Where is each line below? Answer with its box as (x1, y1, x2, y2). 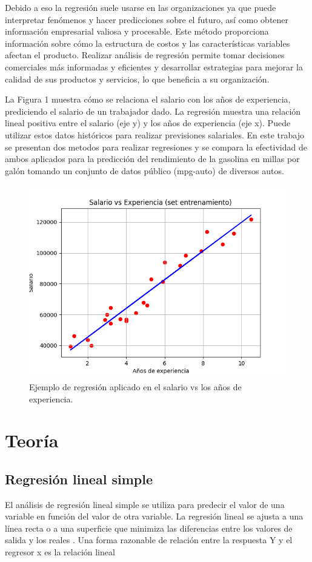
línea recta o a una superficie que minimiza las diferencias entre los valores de (5, 521, 293, 534)
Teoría (5, 428, 59, 453)
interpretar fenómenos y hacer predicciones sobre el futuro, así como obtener (5, 13, 289, 25)
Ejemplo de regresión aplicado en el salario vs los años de (29, 380, 242, 393)
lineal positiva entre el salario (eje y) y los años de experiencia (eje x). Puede (5, 117, 291, 129)
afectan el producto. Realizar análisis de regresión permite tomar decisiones (5, 49, 285, 61)
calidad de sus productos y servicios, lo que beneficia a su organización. (5, 72, 270, 85)
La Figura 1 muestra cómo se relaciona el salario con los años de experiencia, (5, 93, 291, 106)
